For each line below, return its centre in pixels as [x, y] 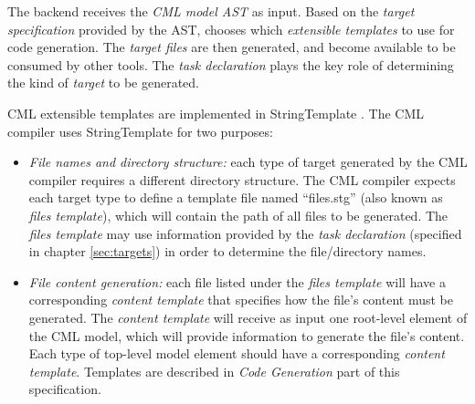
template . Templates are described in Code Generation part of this [214, 371]
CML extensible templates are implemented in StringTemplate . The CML [216, 113]
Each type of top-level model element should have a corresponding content [237, 353]
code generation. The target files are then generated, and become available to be [232, 47]
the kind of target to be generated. [103, 83]
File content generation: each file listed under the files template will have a [237, 281]
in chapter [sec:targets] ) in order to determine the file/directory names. [227, 251]
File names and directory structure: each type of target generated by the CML [248, 162]
